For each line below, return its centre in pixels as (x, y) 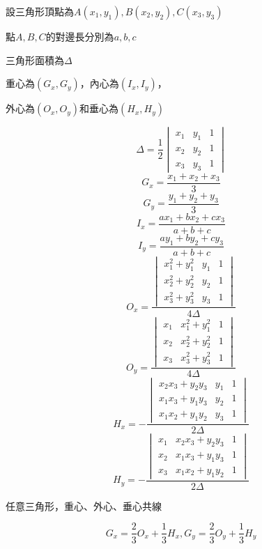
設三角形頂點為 (40, 11)
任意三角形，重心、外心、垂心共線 (84, 505)
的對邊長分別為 (80, 36)
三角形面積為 (35, 60)
